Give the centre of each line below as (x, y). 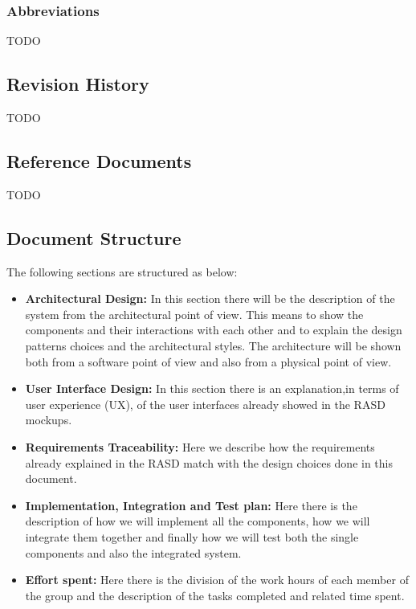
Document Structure (94, 237)
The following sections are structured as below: (122, 271)
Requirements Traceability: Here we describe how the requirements (200, 446)
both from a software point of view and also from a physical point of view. (208, 361)
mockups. (49, 420)
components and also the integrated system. (133, 552)
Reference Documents (99, 161)
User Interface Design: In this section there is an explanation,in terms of (212, 388)
